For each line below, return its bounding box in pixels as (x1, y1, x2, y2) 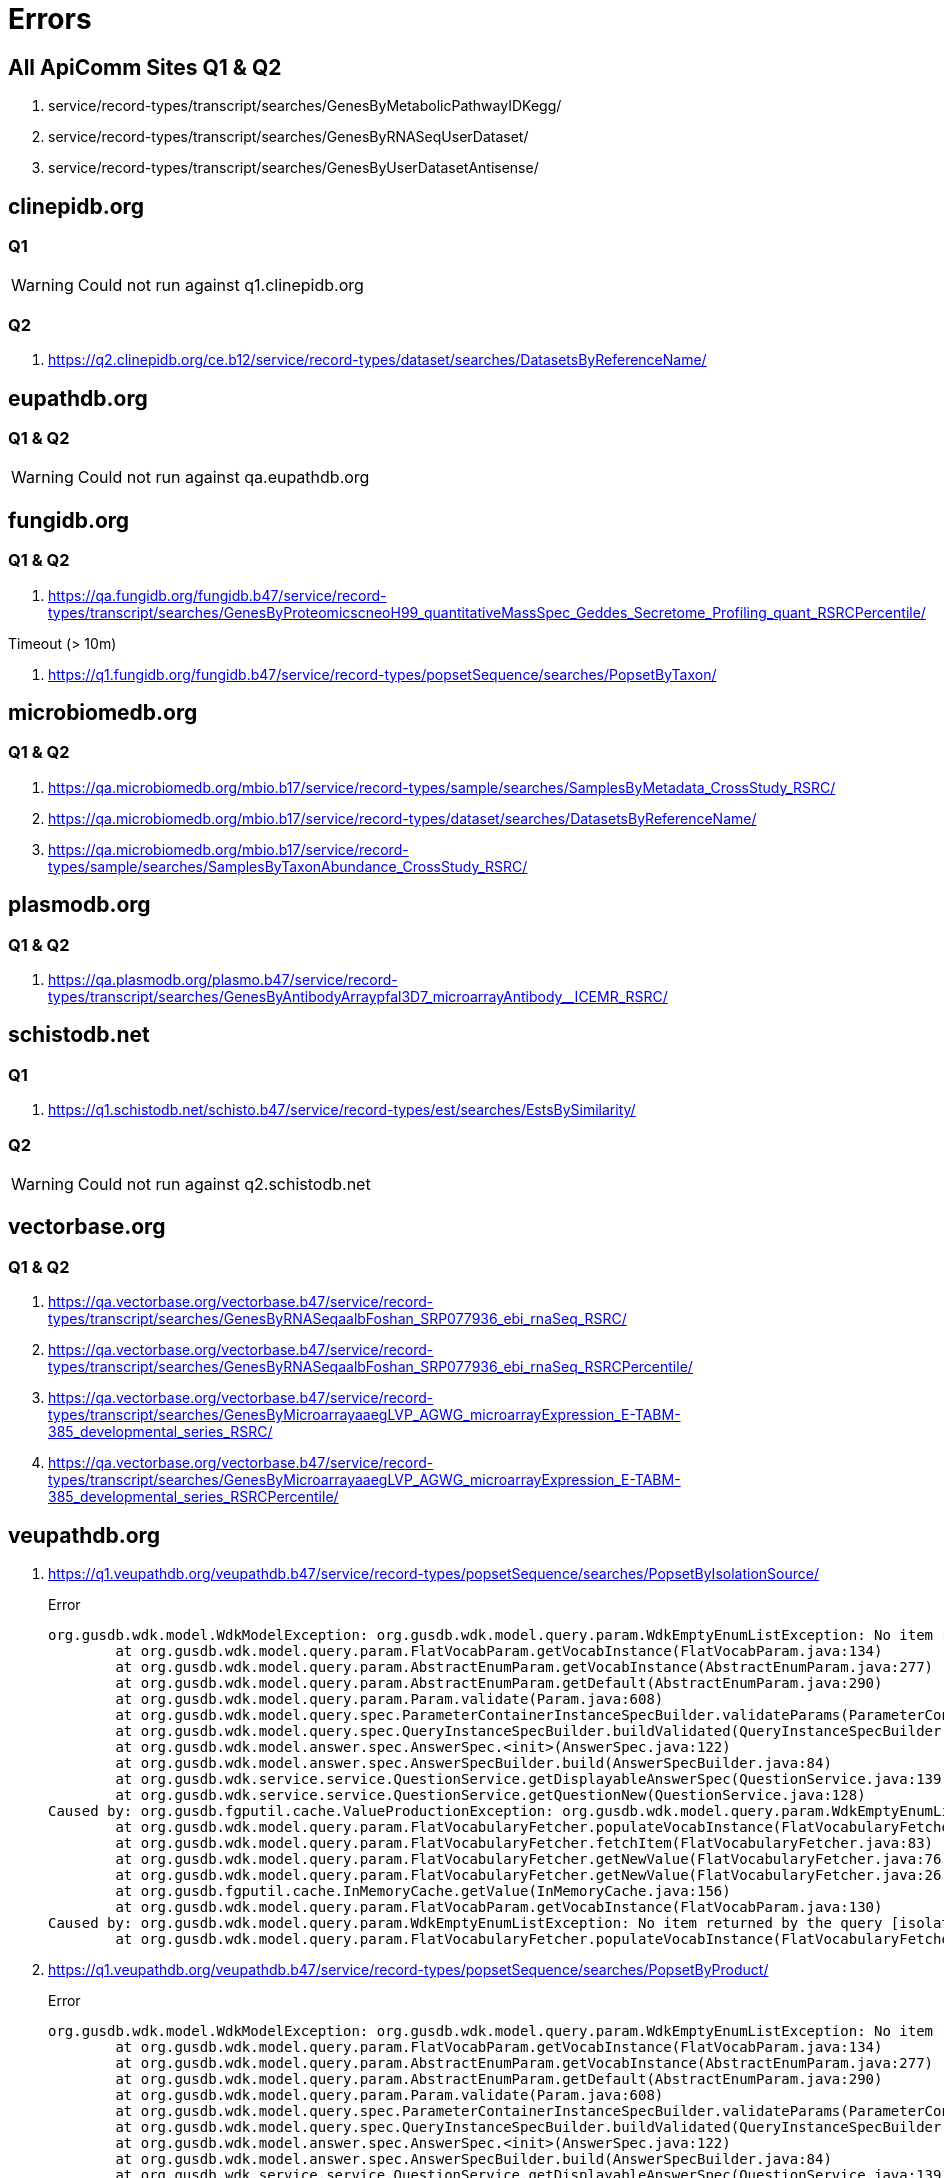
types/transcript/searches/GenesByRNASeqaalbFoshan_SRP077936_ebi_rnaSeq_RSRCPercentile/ (48, 1358, 693, 1376)
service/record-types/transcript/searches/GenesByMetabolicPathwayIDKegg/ (48, 97, 562, 115)
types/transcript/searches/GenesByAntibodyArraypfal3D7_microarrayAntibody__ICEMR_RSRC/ (48, 988, 668, 1006)
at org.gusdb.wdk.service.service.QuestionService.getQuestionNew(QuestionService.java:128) (115, 1787, 866, 1804)
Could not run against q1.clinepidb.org (77, 275, 364, 296)
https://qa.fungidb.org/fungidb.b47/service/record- (48, 586, 387, 604)
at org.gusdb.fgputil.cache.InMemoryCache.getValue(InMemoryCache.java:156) (115, 1883, 731, 1900)
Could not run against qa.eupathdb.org (77, 467, 370, 488)
